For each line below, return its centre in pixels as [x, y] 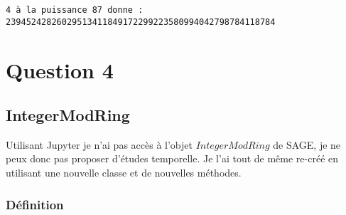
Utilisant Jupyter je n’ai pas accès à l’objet [99, 144]
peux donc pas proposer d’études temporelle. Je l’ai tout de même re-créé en [172, 158]
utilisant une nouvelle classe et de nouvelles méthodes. [124, 173]
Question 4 [60, 69]
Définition [35, 204]
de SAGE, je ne [307, 144]
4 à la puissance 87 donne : [75, 10]
